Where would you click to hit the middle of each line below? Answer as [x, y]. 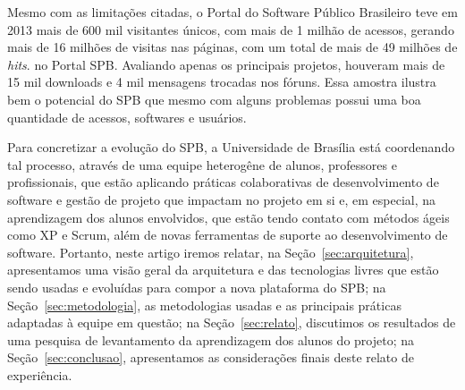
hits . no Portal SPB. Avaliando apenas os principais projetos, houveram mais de [226, 64]
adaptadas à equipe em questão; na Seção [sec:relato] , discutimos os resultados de [232, 322]
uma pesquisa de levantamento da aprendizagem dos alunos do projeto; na [211, 339]
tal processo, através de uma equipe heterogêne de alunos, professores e [202, 164]
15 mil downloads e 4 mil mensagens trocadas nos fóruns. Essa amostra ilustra [222, 82]
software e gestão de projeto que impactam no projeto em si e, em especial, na [222, 199]
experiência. [40, 374]
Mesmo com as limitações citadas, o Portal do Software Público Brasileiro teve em [232, 12]
